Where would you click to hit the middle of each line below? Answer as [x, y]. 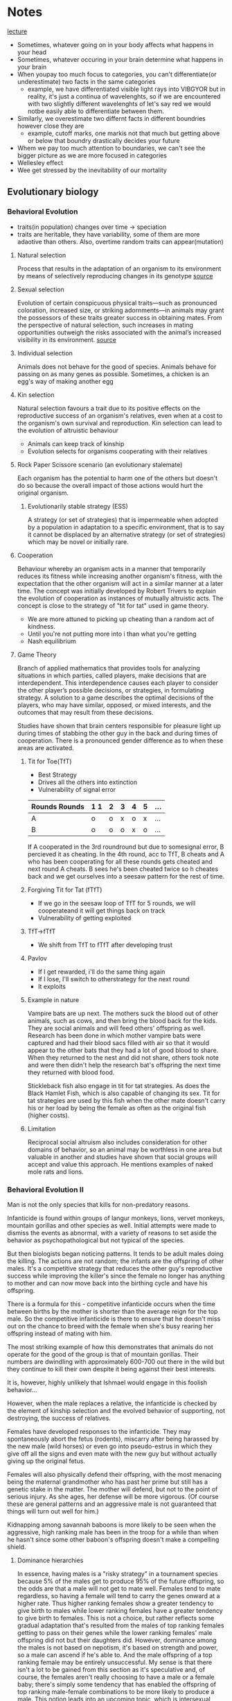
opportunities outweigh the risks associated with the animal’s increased [119, 332]
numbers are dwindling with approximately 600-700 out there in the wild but [116, 1362]
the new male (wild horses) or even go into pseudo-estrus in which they [110, 1446]
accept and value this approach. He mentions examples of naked [120, 1164]
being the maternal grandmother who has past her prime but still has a [108, 1482]
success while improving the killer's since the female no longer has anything [116, 1276]
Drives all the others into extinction [88, 782]
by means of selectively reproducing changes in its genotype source [115, 276]
